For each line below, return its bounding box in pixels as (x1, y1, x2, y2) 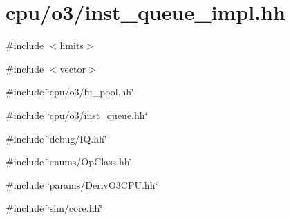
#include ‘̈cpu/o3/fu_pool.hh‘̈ (6, 84, 134, 99)
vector (59, 61, 86, 75)
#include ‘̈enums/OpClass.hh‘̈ (6, 154, 133, 169)
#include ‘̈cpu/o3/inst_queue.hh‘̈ (6, 107, 148, 122)
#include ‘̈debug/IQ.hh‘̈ (6, 131, 107, 145)
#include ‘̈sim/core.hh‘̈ (6, 201, 103, 215)
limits (59, 38, 84, 53)
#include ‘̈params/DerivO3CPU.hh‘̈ (6, 177, 158, 192)
